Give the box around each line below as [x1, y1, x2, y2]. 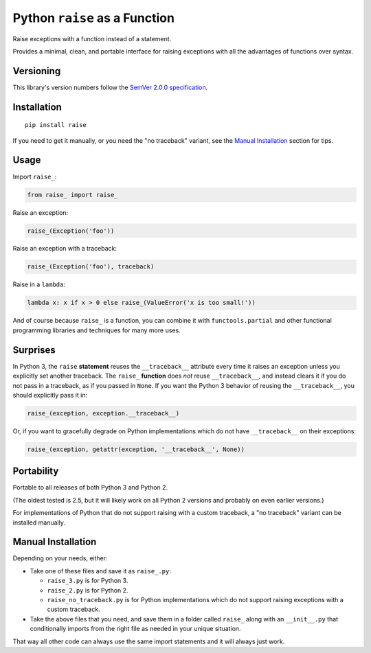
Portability [12, 466, 59, 477]
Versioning [12, 65, 61, 77]
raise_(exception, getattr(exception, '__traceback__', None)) [27, 445, 245, 453]
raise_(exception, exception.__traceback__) [27, 409, 180, 417]
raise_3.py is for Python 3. [47, 577, 128, 585]
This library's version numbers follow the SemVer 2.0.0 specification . [12, 83, 208, 91]
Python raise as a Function [12, 10, 175, 25]
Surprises [12, 344, 56, 356]
